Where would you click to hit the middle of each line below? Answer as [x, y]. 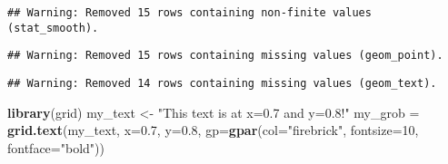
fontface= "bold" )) [56, 147]
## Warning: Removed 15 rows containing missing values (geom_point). [225, 56]
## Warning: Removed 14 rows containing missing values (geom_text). [222, 83]
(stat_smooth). [53, 28]
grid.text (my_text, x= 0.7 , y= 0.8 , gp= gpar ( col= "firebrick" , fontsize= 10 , [213, 130]
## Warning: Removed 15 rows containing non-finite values [189, 13]
